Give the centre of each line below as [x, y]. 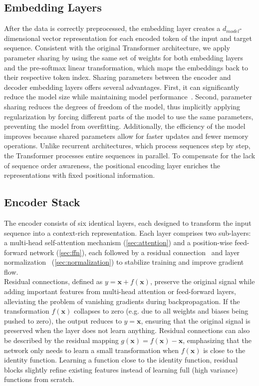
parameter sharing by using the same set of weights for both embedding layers [124, 57]
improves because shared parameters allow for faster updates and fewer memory [126, 136]
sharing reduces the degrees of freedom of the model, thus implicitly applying [122, 106]
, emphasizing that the [217, 340]
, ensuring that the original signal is [196, 320]
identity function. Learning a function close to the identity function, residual [121, 360]
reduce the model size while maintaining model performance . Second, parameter [128, 97]
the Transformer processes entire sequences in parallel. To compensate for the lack [130, 155]
